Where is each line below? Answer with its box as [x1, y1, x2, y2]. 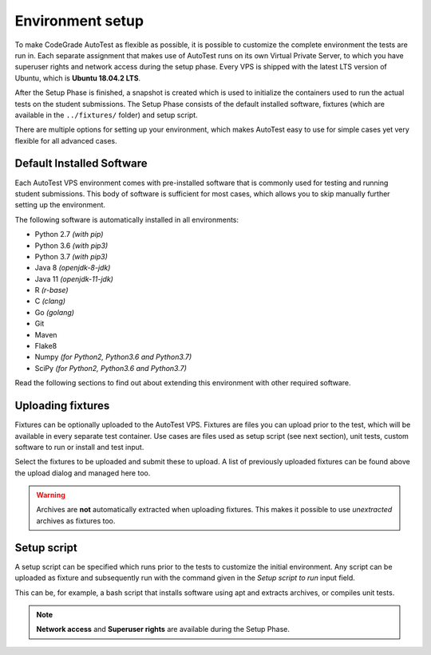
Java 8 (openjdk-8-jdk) [34, 263, 111, 273]
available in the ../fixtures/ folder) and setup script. [14, 110, 199, 120]
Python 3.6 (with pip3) [34, 240, 109, 251]
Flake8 [34, 341, 57, 351]
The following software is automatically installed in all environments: [14, 215, 239, 224]
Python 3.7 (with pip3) [34, 251, 108, 261]
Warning [36, 491, 65, 500]
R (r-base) [34, 286, 69, 295]
